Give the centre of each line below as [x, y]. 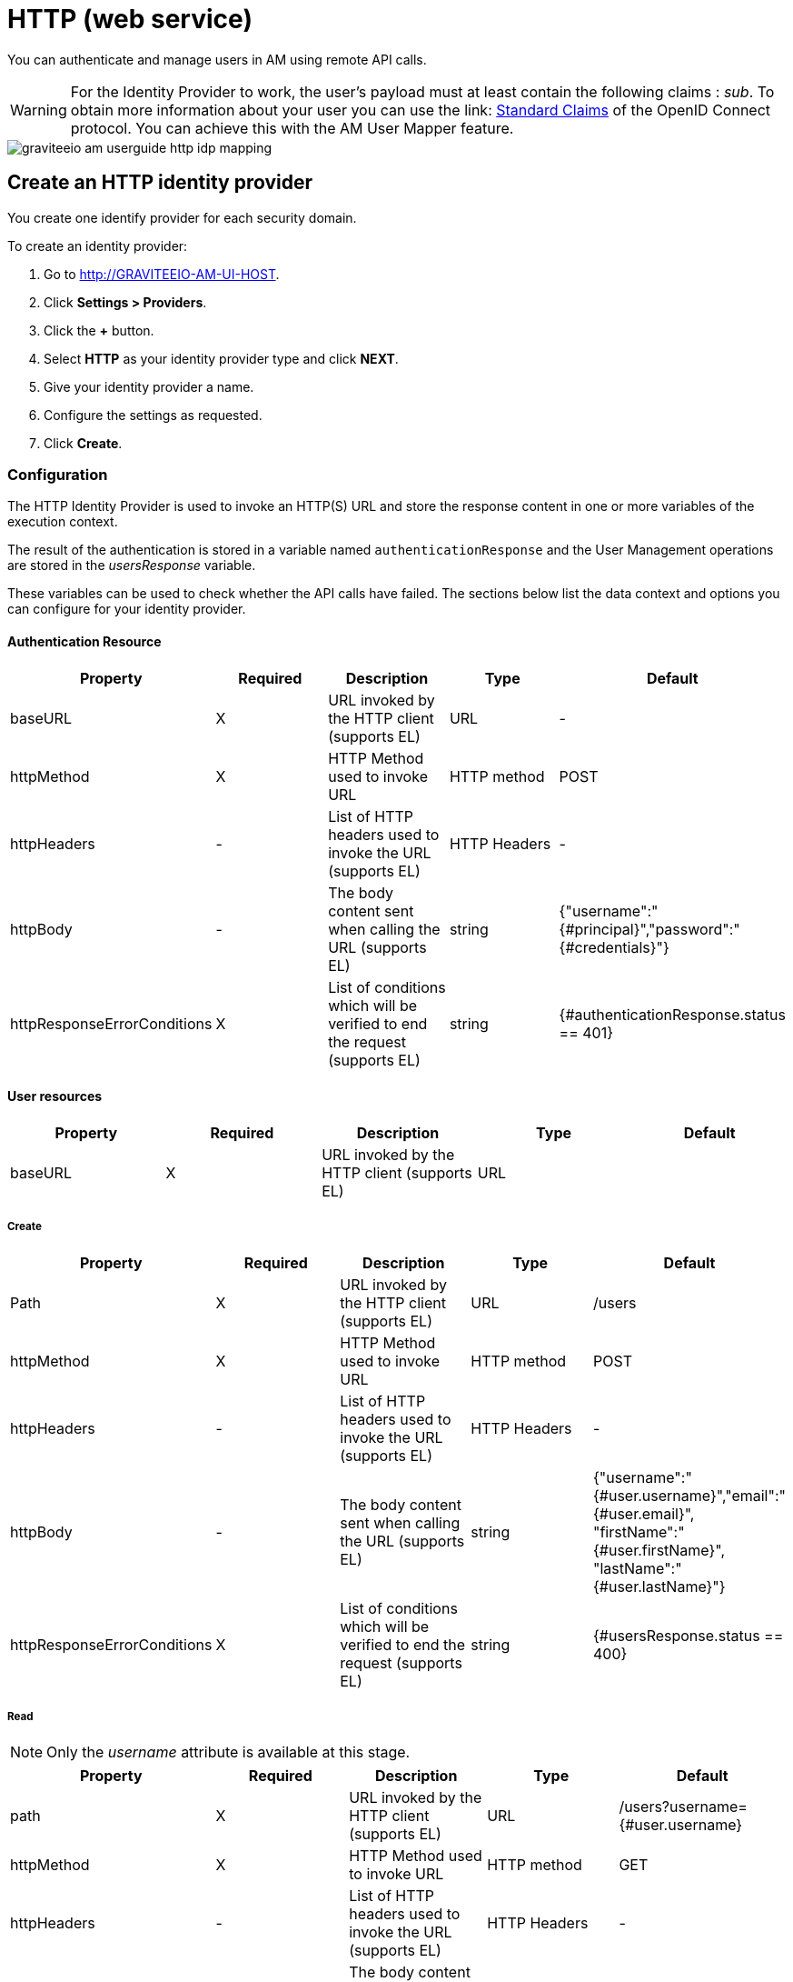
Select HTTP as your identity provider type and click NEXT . [221, 358]
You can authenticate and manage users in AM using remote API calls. [217, 59]
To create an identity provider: [98, 245]
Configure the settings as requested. [153, 415]
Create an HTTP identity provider [160, 183]
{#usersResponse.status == [688, 1635]
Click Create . [83, 443]
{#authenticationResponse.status [672, 1014]
